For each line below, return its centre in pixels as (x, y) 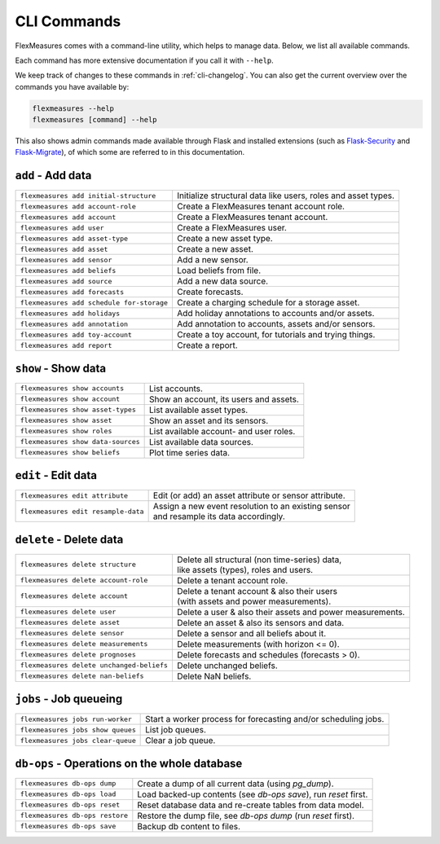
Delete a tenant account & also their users (257, 591)
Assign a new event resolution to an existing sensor (251, 507)
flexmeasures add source (66, 281)
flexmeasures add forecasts (72, 292)
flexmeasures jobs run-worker (76, 719)
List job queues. (176, 730)
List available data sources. (202, 442)
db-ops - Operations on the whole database (129, 763)
